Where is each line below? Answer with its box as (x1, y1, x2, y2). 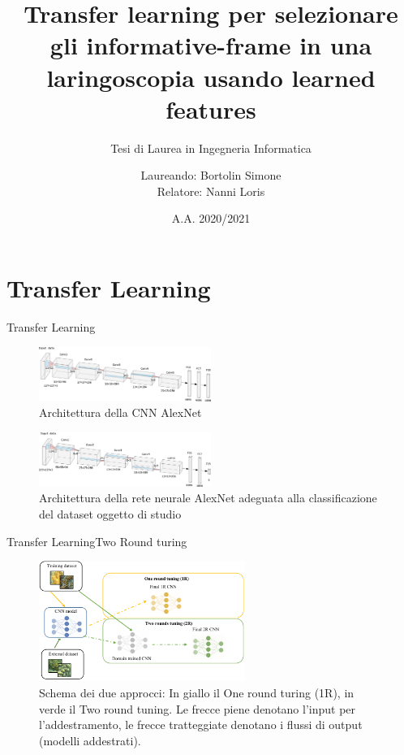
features (165, 92, 256, 125)
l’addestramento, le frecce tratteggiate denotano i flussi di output (39, 716, 363, 733)
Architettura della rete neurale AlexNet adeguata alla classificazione (39, 489, 377, 506)
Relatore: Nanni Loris (157, 182, 265, 199)
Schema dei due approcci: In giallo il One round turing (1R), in (39, 683, 355, 701)
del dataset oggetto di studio (39, 505, 182, 522)
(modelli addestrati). (39, 731, 141, 748)
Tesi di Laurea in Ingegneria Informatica (110, 139, 312, 156)
